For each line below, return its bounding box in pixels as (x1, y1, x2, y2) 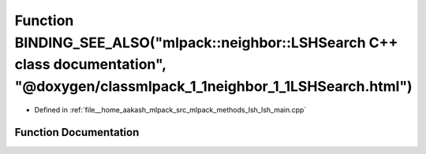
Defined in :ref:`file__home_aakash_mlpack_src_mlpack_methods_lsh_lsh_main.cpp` (34, 104, 307, 114)
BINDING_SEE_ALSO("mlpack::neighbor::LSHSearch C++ (14, 34, 398, 51)
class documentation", (14, 56, 166, 74)
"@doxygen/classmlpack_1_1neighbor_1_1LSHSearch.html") (14, 78, 413, 96)
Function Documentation (14, 126, 140, 139)
